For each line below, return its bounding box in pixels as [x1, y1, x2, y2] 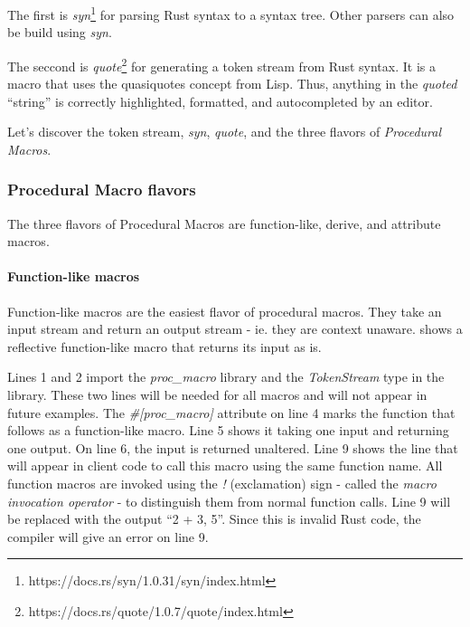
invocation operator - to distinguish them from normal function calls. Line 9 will [7, 491, 451, 510]
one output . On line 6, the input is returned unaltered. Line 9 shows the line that [7, 438, 458, 457]
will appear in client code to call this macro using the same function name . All [7, 456, 443, 475]
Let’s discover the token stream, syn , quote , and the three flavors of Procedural [7, 122, 442, 141]
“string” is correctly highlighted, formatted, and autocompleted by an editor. [7, 91, 433, 110]
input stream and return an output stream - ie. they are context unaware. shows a [7, 319, 463, 338]
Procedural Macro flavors [7, 178, 196, 201]
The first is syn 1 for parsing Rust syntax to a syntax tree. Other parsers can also [7, 3, 455, 24]
